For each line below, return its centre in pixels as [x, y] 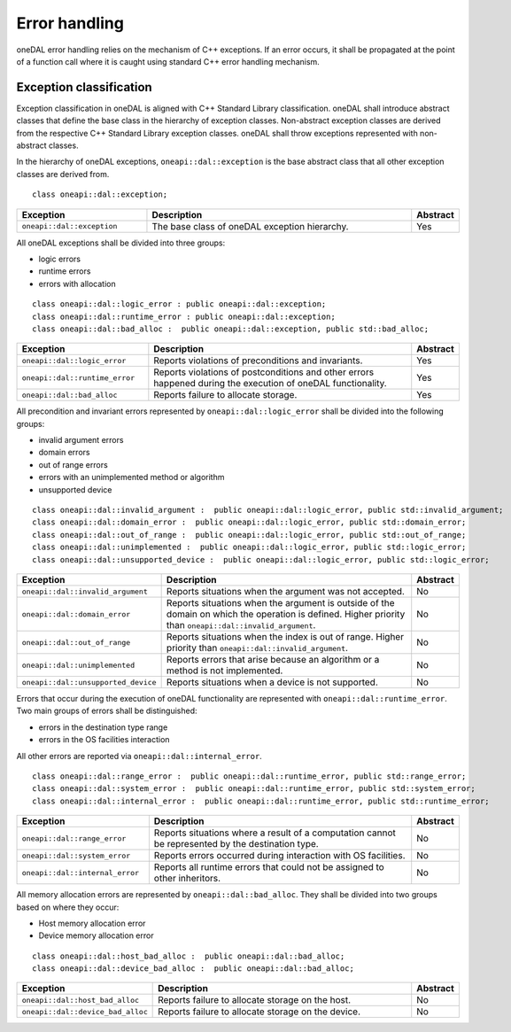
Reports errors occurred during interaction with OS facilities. [279, 856]
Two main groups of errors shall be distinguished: [107, 711]
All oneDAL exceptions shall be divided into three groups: [121, 243]
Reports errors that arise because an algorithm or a [273, 660]
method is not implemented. [225, 671]
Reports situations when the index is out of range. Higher [285, 636]
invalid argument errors [81, 440]
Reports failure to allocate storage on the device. [259, 1012]
